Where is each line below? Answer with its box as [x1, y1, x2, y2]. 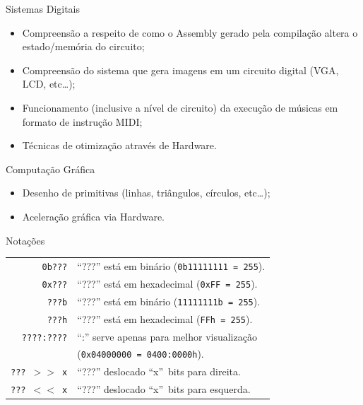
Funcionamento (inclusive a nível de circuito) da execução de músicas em [22, 100, 338, 115]
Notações [6, 233, 45, 247]
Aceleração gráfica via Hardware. [22, 209, 165, 223]
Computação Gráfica [6, 161, 95, 176]
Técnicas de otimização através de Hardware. [22, 138, 217, 153]
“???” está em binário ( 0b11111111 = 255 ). [77, 258, 266, 273]
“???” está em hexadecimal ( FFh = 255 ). [77, 311, 253, 326]
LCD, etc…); [22, 76, 76, 91]
